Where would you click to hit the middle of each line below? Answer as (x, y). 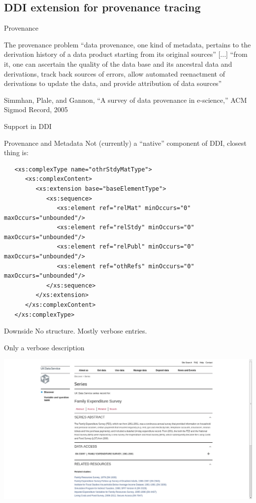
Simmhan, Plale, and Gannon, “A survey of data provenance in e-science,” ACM (126, 100)
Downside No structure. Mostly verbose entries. (76, 331)
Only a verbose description (44, 347)
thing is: (16, 152)
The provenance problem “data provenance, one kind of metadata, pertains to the (128, 44)
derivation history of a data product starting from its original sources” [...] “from (126, 54)
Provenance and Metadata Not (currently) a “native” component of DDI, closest (125, 143)
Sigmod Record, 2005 (36, 109)
